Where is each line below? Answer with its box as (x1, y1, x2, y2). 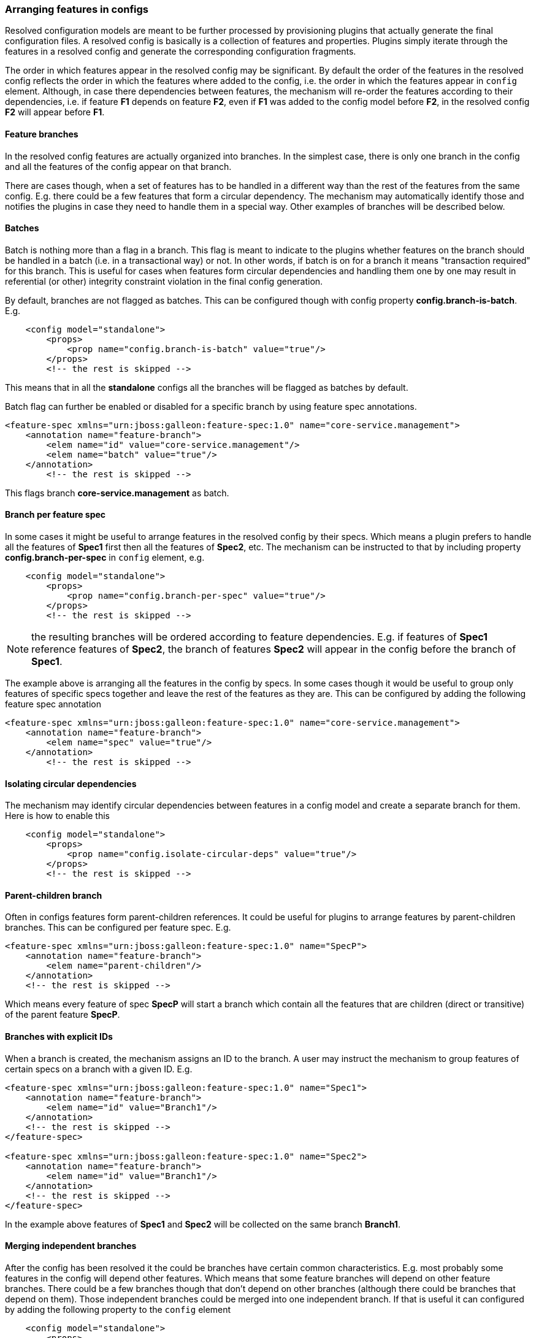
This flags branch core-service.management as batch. (5, 487, 229, 498)
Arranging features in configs (5, 3, 148, 15)
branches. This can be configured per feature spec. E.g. (5, 922, 231, 933)
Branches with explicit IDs (5, 1031, 113, 1042)
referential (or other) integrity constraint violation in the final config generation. (5, 275, 323, 286)
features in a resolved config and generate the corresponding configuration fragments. (5, 46, 356, 57)
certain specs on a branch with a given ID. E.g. (5, 1063, 193, 1074)
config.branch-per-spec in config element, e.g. (5, 552, 205, 563)
